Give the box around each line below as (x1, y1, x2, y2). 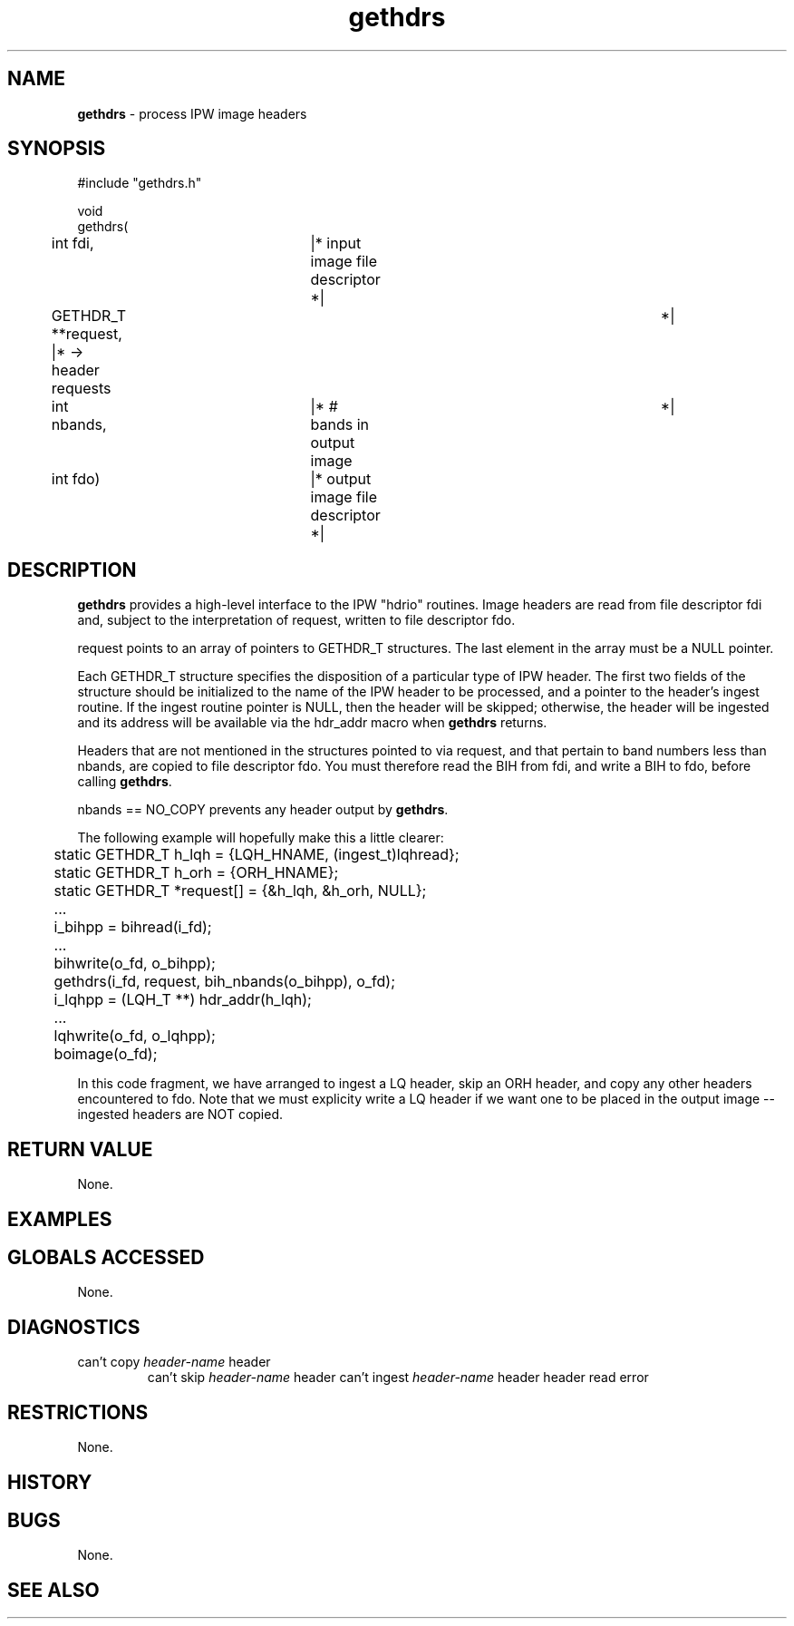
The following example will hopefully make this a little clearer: (77, 830, 444, 846)
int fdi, (51, 234, 94, 253)
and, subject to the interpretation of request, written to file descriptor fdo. (77, 612, 516, 628)
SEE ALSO (7, 1578, 100, 1602)
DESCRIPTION (7, 558, 137, 581)
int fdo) (51, 470, 101, 489)
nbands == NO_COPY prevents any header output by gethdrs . (77, 802, 449, 818)
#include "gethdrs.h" (77, 175, 202, 191)
